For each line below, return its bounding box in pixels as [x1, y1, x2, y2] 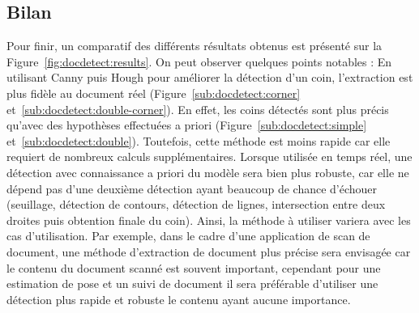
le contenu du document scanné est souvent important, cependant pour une [6, 259, 381, 276]
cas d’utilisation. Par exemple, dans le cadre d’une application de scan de [6, 227, 370, 244]
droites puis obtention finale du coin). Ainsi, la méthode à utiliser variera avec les [6, 211, 411, 228]
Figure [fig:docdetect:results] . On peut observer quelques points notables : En [6, 53, 392, 70]
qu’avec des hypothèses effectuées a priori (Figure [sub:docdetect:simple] [6, 116, 367, 133]
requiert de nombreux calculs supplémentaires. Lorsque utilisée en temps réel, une [6, 148, 413, 165]
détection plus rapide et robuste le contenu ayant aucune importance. [6, 290, 351, 307]
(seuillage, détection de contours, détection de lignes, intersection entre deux [6, 196, 386, 213]
